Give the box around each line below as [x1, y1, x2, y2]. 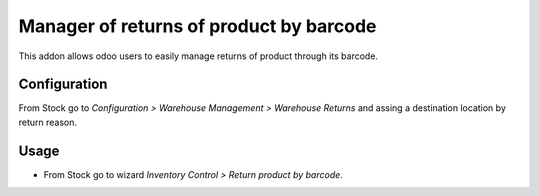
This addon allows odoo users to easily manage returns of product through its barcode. [18, 50, 379, 62]
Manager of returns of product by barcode [18, 15, 377, 37]
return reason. [18, 116, 78, 128]
